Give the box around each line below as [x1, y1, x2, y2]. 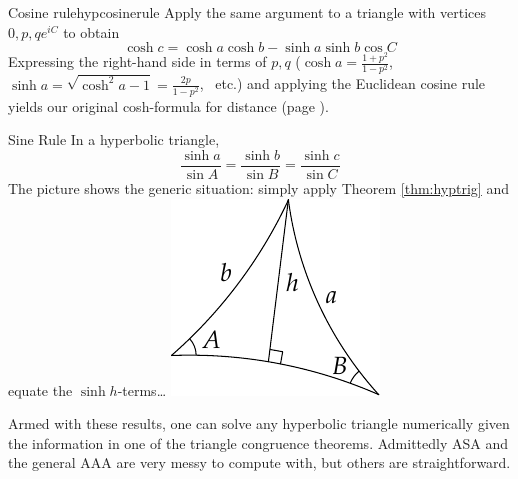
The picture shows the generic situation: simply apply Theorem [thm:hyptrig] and [8, 178, 509, 198]
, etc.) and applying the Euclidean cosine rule [199, 73, 486, 94]
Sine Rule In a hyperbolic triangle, [8, 129, 220, 150]
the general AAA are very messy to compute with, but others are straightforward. [8, 452, 511, 473]
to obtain [63, 21, 120, 42]
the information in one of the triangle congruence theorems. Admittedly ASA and [8, 432, 508, 453]
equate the [8, 379, 73, 400]
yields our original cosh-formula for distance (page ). [8, 95, 329, 116]
